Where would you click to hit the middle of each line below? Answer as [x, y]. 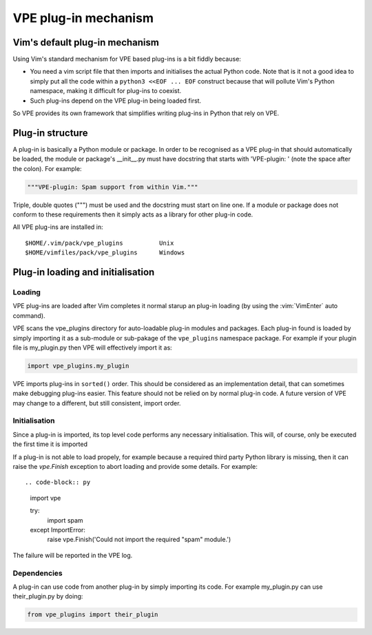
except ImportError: [58, 530]
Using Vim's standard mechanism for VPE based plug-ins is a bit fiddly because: [127, 59]
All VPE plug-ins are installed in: [58, 227]
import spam [65, 520]
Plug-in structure [50, 133]
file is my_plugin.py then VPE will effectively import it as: [92, 347]
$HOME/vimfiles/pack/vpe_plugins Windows [105, 253]
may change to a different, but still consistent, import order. [97, 403]
